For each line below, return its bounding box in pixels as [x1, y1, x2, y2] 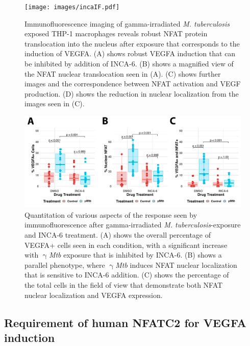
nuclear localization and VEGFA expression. [24, 289, 163, 300]
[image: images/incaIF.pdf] [24, 4, 120, 11]
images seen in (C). [24, 98, 85, 109]
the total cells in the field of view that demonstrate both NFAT [24, 280, 223, 290]
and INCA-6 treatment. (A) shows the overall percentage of [24, 229, 211, 240]
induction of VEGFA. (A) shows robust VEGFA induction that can [24, 48, 236, 59]
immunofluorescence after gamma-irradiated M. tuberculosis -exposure [24, 219, 241, 230]
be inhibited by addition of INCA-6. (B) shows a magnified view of [24, 58, 234, 69]
